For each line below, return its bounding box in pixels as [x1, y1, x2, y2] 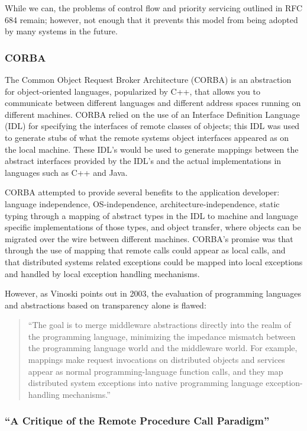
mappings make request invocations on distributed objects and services [28, 353, 285, 366]
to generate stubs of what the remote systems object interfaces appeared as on [5, 131, 289, 143]
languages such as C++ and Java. [5, 166, 128, 178]
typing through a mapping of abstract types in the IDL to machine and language [5, 209, 298, 221]
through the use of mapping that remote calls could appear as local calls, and [5, 244, 286, 256]
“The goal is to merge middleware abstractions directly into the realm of [28, 319, 291, 331]
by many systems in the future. [5, 25, 118, 37]
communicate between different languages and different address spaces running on [5, 97, 301, 109]
